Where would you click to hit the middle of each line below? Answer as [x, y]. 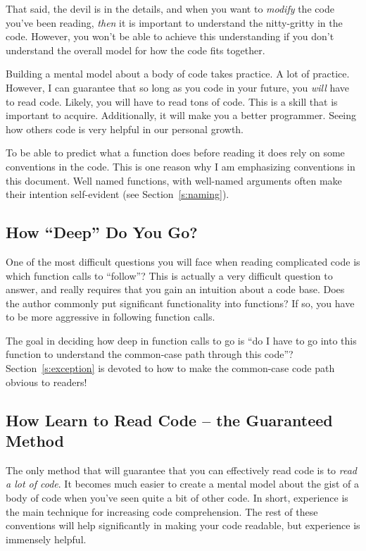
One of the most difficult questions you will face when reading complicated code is [183, 261]
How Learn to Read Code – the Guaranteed [169, 420]
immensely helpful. [46, 539]
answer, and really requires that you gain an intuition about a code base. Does [175, 289]
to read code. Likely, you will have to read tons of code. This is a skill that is [172, 101]
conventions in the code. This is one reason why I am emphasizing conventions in [181, 166]
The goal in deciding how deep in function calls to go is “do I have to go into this [181, 340]
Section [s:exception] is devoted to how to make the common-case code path [170, 368]
